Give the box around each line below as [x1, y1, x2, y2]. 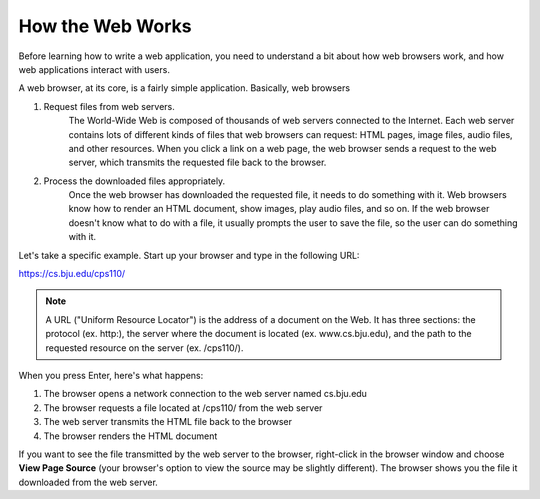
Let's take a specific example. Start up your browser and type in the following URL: [18, 249, 360, 261]
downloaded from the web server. [18, 476, 159, 488]
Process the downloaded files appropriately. [43, 175, 226, 187]
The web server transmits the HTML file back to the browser [43, 416, 293, 428]
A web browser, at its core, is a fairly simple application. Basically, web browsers [18, 82, 350, 94]
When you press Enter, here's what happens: [18, 369, 204, 381]
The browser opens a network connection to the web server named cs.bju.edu [43, 388, 367, 400]
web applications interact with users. [18, 63, 170, 75]
